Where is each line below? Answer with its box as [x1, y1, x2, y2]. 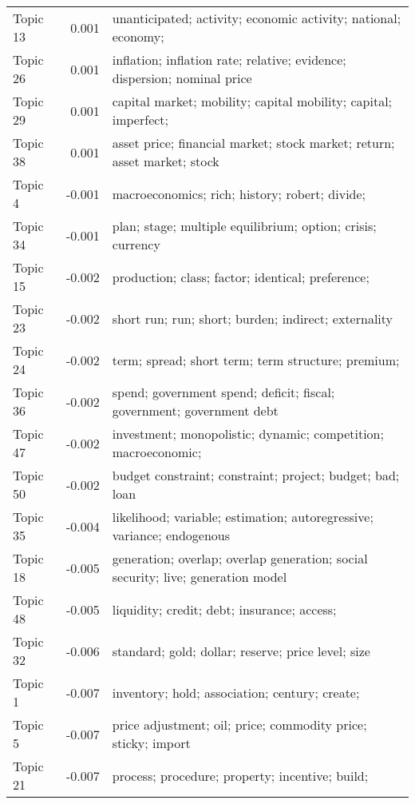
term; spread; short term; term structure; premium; [112, 350, 400, 369]
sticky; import [112, 734, 191, 752]
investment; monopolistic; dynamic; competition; [112, 424, 384, 443]
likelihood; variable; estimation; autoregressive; [112, 507, 373, 526]
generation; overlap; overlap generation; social [112, 549, 368, 567]
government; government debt [112, 401, 279, 420]
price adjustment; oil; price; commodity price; [112, 715, 367, 734]
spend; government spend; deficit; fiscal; [112, 383, 335, 401]
